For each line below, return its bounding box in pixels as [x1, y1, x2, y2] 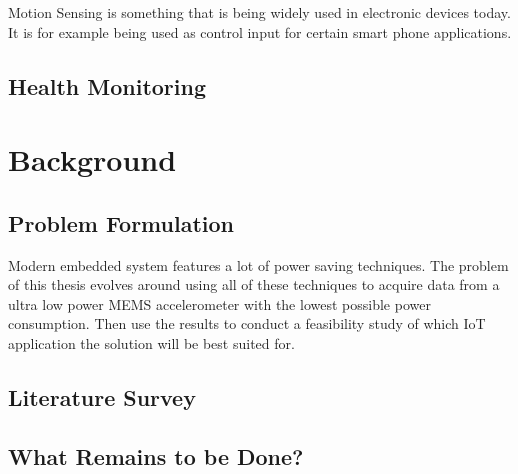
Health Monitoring [8, 70, 206, 101]
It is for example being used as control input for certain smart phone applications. [8, 21, 512, 42]
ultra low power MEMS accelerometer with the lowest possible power [8, 293, 431, 314]
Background [8, 139, 177, 180]
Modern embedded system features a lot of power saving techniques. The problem [8, 254, 509, 275]
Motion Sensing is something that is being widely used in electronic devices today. [8, 2, 511, 22]
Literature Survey [8, 381, 196, 412]
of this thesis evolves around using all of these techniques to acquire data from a [8, 274, 500, 295]
